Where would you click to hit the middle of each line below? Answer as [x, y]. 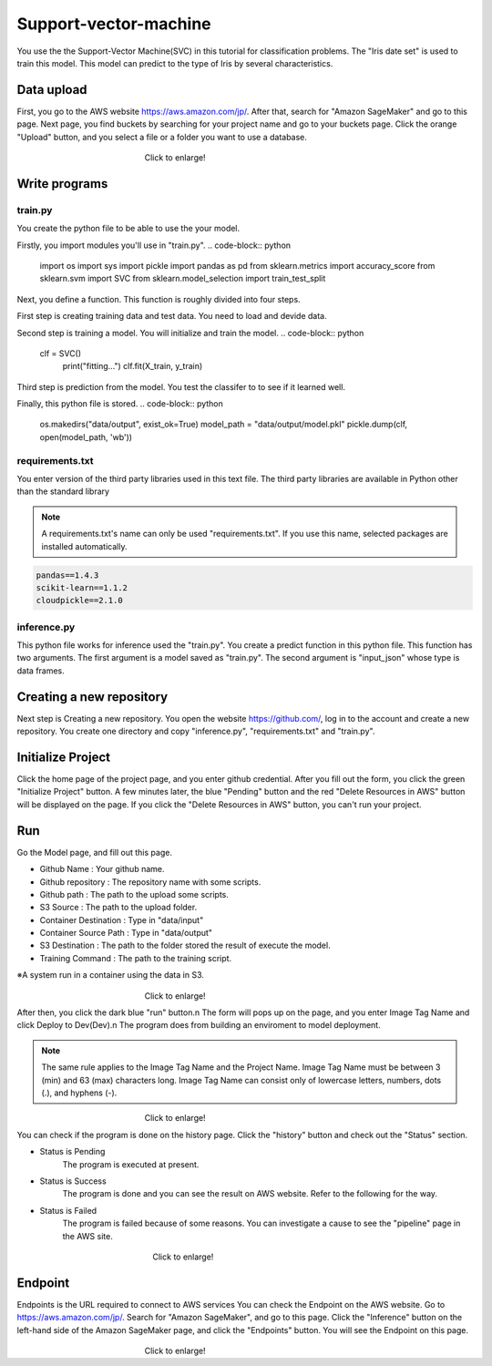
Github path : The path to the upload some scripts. [134, 894]
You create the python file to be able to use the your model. [128, 229]
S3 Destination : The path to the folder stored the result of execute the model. [185, 945]
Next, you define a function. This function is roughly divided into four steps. [159, 299]
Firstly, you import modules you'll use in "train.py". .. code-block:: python [154, 245]
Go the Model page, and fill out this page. [95, 852]
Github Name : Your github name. [102, 869]
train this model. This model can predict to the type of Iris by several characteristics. [175, 63]
